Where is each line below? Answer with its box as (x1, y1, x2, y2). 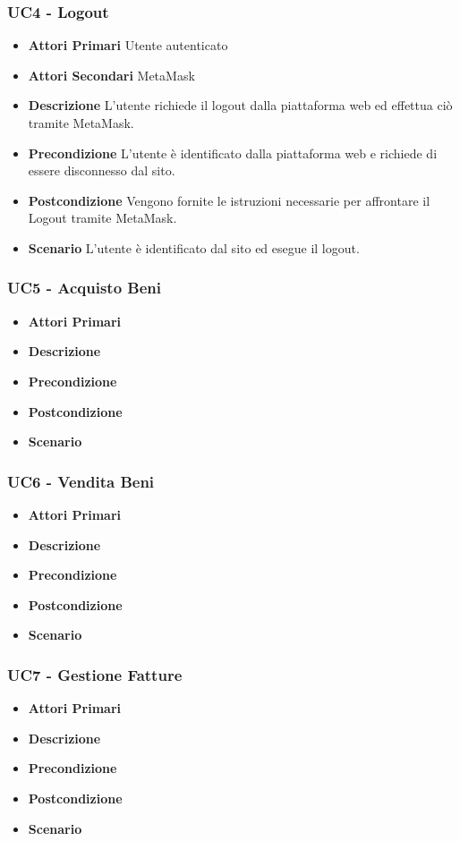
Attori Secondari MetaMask (28, 65, 195, 84)
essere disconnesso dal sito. (28, 161, 175, 180)
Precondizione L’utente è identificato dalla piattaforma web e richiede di (28, 143, 438, 162)
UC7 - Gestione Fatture (7, 663, 183, 685)
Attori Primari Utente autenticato (28, 36, 228, 55)
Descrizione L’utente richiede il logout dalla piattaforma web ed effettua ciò (28, 96, 453, 115)
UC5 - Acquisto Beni (7, 276, 162, 299)
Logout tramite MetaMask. (28, 208, 177, 227)
